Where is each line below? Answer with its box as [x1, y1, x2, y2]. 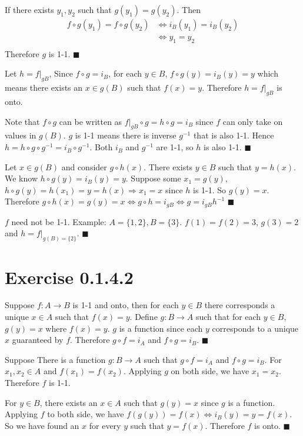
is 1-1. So [193, 183, 227, 196]
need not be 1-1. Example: [11, 215, 106, 227]
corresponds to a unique [212, 322, 299, 334]
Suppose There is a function [5, 353, 106, 365]
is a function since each [119, 322, 203, 334]
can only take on [222, 115, 283, 127]
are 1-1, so [156, 141, 194, 153]
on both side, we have [171, 365, 249, 377]
